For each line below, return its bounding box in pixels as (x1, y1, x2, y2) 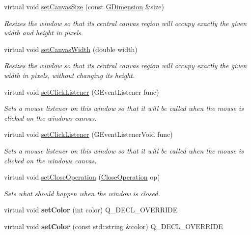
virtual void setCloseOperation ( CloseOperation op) (4, 172, 160, 182)
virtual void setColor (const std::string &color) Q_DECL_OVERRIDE (4, 221, 223, 231)
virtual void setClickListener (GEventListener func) (4, 86, 159, 97)
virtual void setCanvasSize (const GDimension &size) (4, 1, 164, 11)
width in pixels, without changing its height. (4, 70, 135, 80)
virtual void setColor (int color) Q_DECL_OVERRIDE (4, 205, 178, 215)
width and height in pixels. (4, 27, 84, 38)
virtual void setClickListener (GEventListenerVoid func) (4, 129, 173, 139)
